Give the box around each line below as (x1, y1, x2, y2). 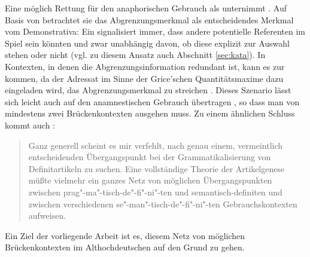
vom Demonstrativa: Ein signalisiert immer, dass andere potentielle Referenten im (5, 25, 306, 38)
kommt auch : (5, 118, 55, 131)
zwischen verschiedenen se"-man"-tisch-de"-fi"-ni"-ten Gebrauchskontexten (28, 197, 297, 210)
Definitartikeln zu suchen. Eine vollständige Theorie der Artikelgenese (28, 162, 285, 175)
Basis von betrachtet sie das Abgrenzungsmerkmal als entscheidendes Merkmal (5, 13, 294, 26)
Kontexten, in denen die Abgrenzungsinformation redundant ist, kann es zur (5, 60, 285, 72)
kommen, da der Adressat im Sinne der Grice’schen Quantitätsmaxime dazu (5, 72, 284, 84)
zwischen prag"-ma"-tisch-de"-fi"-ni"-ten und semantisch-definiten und (28, 185, 282, 198)
